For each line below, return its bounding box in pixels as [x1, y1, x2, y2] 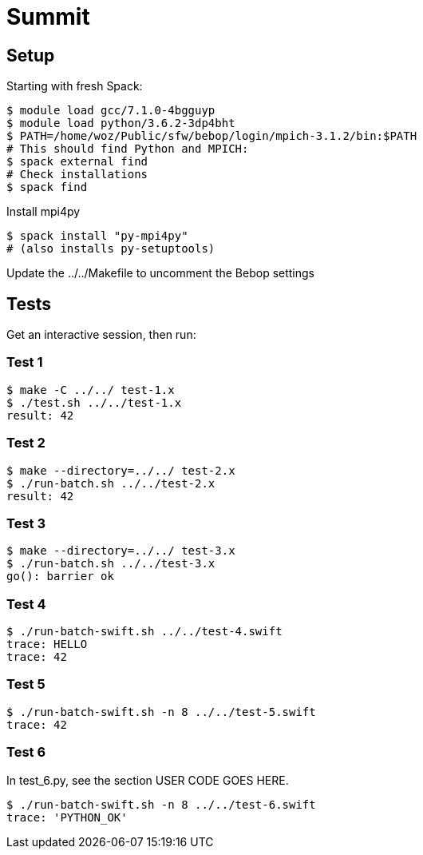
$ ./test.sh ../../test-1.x [6, 396, 182, 409]
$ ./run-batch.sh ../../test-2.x [6, 476, 215, 490]
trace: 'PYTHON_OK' [6, 810, 128, 824]
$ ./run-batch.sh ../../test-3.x [6, 557, 215, 571]
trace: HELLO [6, 638, 88, 651]
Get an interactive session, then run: [6, 328, 196, 342]
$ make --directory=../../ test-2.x [6, 463, 235, 477]
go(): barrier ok [6, 570, 114, 583]
